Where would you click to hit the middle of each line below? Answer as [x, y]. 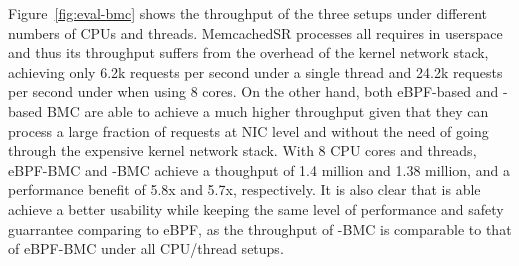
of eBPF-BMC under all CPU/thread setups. [146, 248]
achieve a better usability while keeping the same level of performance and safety [256, 208]
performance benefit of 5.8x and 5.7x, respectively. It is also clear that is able [244, 189]
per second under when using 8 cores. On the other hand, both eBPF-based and [253, 91]
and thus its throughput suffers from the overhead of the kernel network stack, [248, 52]
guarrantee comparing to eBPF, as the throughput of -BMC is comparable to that [260, 228]
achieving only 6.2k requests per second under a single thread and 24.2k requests [255, 71]
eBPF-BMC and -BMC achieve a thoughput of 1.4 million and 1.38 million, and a [259, 169]
